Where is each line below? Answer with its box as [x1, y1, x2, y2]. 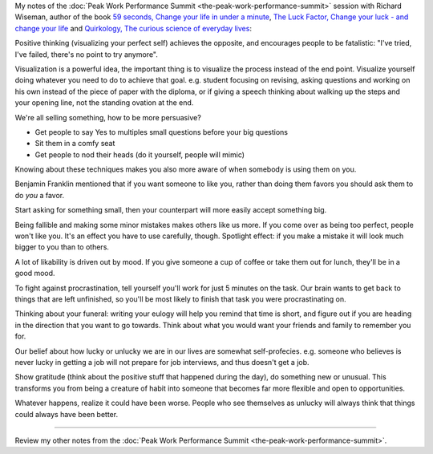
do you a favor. [14, 190, 64, 200]
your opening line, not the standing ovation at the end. [14, 98, 194, 107]
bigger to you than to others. [14, 242, 110, 252]
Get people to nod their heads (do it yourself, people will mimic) [34, 149, 245, 160]
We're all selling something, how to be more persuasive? [14, 112, 202, 122]
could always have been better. [14, 409, 119, 419]
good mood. [14, 269, 55, 278]
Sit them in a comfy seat [34, 139, 115, 148]
